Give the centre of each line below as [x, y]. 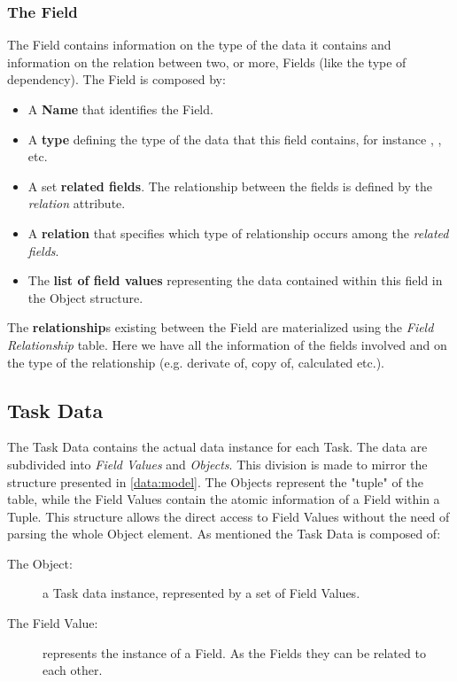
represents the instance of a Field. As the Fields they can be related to [234, 652]
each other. [73, 670]
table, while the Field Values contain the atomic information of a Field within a [224, 499]
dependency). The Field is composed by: [116, 79]
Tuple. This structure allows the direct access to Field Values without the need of [228, 516]
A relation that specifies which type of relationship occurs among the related [238, 232]
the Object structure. [85, 297]
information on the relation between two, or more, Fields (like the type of [207, 62]
